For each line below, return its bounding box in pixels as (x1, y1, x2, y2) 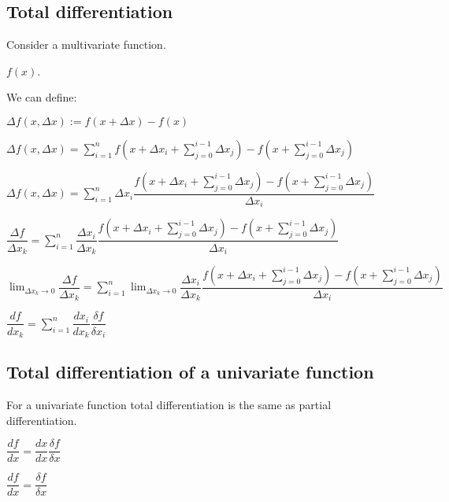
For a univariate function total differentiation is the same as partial (6, 397, 332, 413)
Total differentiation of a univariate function (6, 360, 374, 384)
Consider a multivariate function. (6, 36, 166, 53)
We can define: (6, 89, 77, 105)
